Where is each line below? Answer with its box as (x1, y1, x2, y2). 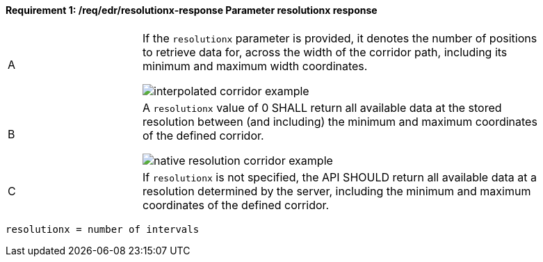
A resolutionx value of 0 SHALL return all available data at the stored (143, 100, 502, 115)
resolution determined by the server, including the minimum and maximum (143, 183, 531, 198)
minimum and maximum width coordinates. (143, 58, 368, 73)
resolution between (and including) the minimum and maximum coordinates (143, 114, 537, 129)
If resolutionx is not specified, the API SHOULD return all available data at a (143, 170, 537, 184)
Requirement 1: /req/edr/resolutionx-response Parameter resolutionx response (6, 4, 378, 16)
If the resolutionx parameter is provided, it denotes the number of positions (143, 31, 537, 45)
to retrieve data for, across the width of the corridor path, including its (143, 44, 508, 59)
